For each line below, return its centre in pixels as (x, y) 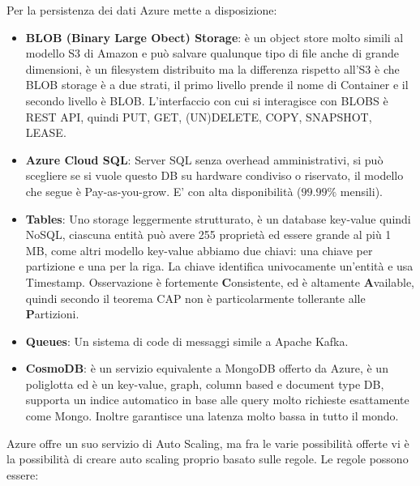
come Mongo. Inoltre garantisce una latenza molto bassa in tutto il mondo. (212, 416)
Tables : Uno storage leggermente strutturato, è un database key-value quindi (218, 218)
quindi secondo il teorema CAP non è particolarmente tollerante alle (195, 298)
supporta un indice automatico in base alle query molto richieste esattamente (217, 400)
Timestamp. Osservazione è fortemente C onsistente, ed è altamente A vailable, (220, 281)
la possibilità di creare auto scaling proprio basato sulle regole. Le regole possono (208, 459)
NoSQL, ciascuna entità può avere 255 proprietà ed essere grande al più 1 (208, 234)
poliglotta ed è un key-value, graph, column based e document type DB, (205, 384)
